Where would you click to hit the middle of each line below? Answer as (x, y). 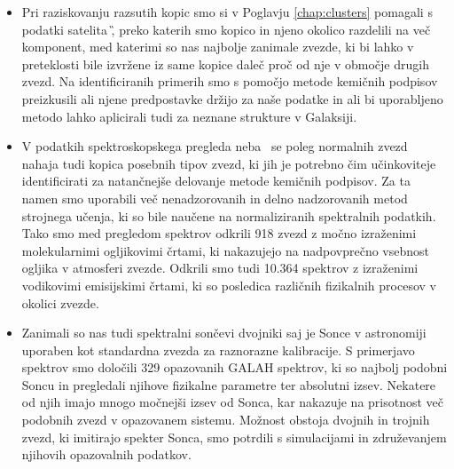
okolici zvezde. (60, 302)
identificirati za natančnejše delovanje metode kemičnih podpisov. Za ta (216, 181)
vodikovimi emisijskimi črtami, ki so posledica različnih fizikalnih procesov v (229, 285)
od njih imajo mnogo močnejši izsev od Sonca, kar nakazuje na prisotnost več (233, 402)
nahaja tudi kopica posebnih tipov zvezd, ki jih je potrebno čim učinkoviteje (229, 163)
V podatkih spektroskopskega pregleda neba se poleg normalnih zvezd (215, 146)
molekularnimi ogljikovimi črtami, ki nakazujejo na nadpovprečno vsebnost (226, 250)
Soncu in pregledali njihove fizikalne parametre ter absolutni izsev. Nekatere (229, 384)
